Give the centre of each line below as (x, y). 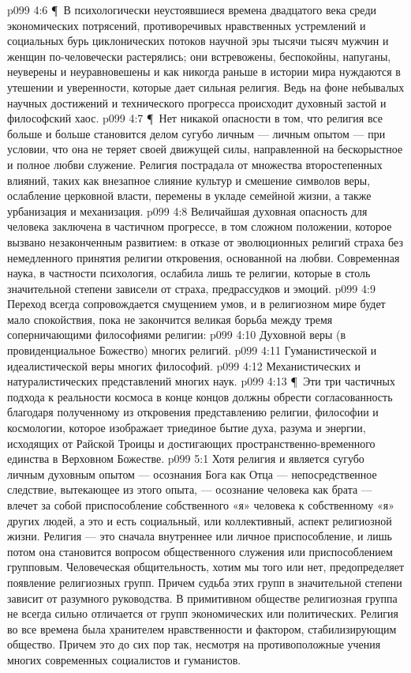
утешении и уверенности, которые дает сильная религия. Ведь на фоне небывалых (206, 86)
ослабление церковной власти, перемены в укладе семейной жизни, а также (189, 196)
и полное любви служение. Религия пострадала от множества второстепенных (195, 164)
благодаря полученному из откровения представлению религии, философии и (193, 412)
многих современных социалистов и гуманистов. (124, 659)
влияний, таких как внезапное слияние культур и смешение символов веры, (189, 180)
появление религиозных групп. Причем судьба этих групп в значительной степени (205, 582)
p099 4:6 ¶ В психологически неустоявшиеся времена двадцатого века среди (192, 9)
